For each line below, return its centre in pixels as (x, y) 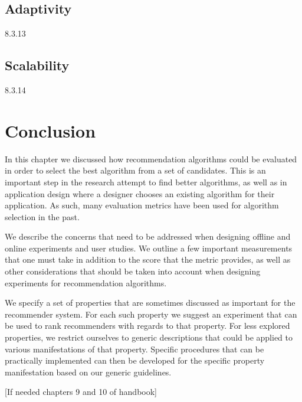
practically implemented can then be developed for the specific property (135, 360)
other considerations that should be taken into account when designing (133, 271)
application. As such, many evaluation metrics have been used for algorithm (142, 205)
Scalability (37, 65)
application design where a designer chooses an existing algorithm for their (140, 193)
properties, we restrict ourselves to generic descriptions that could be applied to (149, 337)
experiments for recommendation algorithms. (86, 282)
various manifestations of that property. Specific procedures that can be (134, 349)
